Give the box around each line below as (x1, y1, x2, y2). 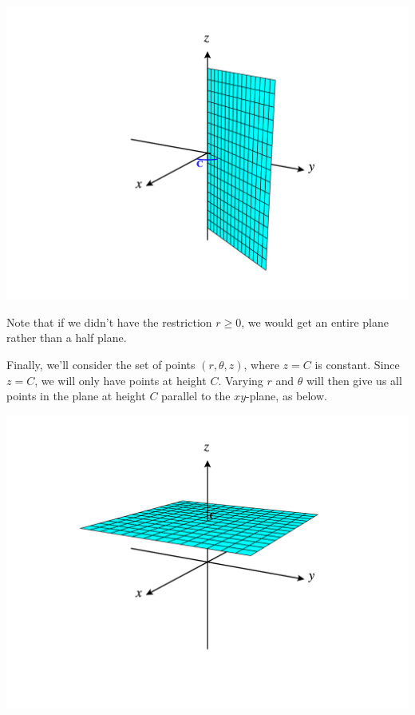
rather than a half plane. (6, 329, 127, 346)
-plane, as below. (246, 387, 327, 404)
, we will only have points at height (34, 371, 207, 388)
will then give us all (306, 371, 402, 388)
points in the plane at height (6, 387, 146, 404)
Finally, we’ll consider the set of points (6, 356, 196, 372)
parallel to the (161, 387, 231, 404)
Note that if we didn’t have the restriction (6, 313, 212, 330)
